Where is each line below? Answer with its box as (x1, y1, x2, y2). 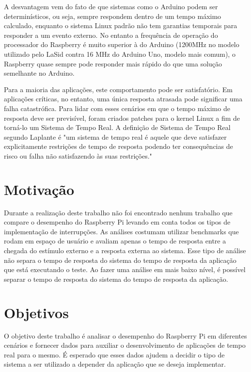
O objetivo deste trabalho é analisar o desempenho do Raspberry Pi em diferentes (4, 330, 247, 340)
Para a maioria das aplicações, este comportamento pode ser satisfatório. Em (4, 84, 233, 94)
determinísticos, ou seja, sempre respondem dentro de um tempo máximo (4, 11, 221, 21)
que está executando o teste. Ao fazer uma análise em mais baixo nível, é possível (4, 264, 246, 275)
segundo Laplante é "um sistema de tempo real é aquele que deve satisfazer (4, 131, 227, 142)
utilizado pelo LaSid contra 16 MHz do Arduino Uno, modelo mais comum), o (4, 49, 235, 59)
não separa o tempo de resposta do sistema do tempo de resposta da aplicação (4, 255, 236, 265)
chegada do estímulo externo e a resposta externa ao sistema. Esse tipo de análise (4, 245, 246, 255)
